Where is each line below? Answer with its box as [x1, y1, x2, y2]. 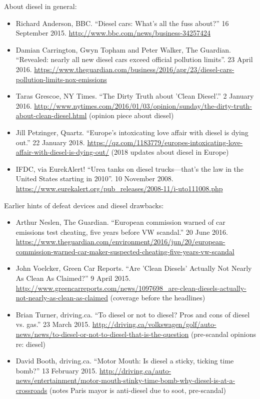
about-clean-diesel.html [15, 110, 87, 121]
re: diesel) [15, 338, 46, 349]
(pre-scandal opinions [190, 329, 256, 339]
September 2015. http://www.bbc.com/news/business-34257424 [15, 28, 211, 38]
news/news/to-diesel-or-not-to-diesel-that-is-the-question [15, 329, 189, 339]
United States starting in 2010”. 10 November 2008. [15, 173, 173, 184]
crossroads [15, 385, 47, 395]
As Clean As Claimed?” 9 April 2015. [15, 273, 131, 283]
